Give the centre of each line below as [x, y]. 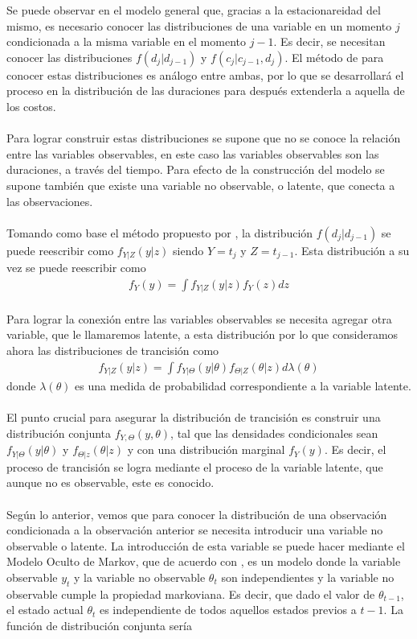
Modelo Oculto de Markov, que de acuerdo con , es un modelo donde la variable [204, 561]
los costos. [31, 106]
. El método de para [334, 57]
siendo [188, 250]
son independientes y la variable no [308, 577]
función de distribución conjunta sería [99, 625]
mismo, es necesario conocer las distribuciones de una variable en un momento [199, 25]
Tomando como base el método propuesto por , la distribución [160, 232]
